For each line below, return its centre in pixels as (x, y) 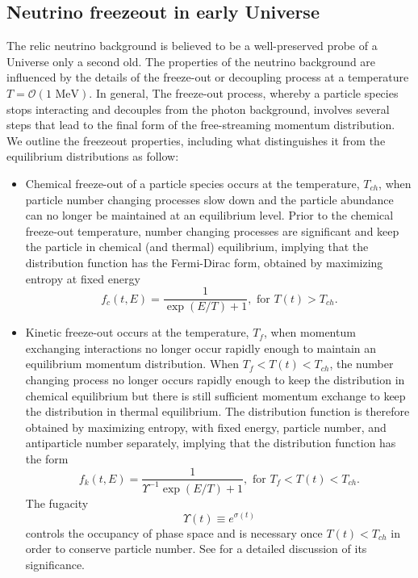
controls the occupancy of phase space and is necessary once (174, 532)
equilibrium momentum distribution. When (132, 364)
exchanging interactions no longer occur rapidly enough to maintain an (201, 348)
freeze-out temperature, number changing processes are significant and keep (212, 230)
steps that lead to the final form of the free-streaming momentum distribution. (201, 125)
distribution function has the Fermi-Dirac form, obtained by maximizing (204, 262)
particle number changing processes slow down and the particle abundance (209, 199)
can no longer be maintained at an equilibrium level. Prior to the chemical (209, 215)
